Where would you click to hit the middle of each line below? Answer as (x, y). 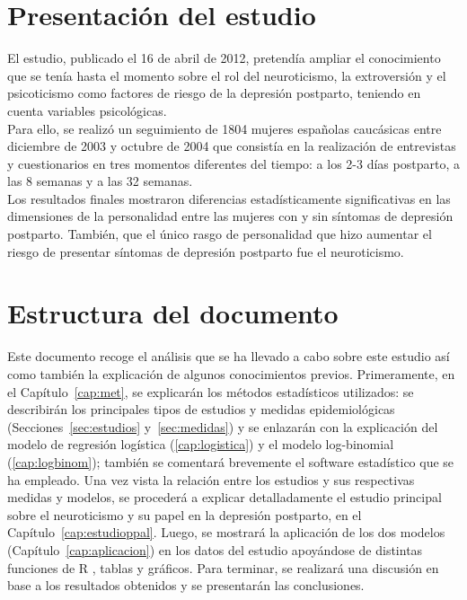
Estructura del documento (173, 313)
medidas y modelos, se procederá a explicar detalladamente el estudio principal (225, 497)
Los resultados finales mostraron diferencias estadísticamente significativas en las (229, 198)
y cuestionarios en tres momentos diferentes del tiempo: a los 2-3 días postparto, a (233, 163)
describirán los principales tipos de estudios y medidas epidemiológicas (201, 409)
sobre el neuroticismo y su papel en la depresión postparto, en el (185, 514)
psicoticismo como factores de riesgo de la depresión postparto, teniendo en (214, 93)
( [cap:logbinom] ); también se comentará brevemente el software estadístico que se (231, 461)
